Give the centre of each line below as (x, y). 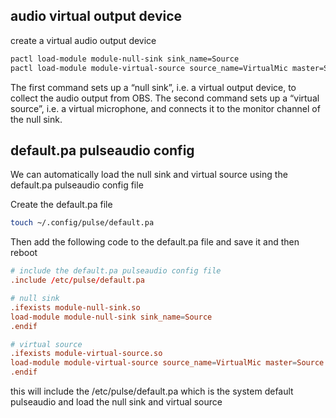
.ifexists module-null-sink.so (75, 307)
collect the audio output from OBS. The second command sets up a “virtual (165, 98)
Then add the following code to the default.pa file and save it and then (155, 242)
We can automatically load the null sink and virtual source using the (149, 175)
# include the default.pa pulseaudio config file (116, 271)
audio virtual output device (96, 16)
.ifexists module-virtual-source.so (86, 354)
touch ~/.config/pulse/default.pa (82, 223)
